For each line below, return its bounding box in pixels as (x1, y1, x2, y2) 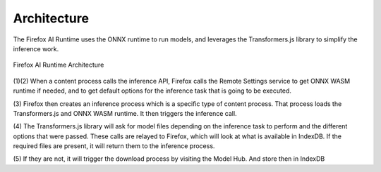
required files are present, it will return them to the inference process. (13, 142, 215, 150)
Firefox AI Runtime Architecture (13, 60, 104, 70)
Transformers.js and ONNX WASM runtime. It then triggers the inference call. (13, 109, 237, 117)
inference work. (13, 44, 59, 53)
